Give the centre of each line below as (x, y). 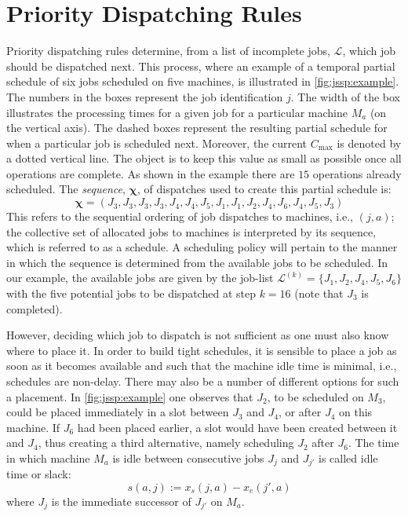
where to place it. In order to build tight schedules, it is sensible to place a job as (202, 350)
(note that (319, 293)
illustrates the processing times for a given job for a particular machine (177, 112)
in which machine (48, 457)
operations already (357, 173)
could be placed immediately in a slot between (118, 412)
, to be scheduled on (315, 396)
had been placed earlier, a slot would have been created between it (237, 427)
